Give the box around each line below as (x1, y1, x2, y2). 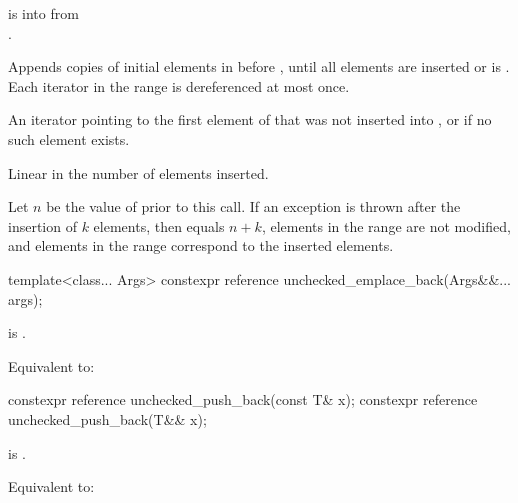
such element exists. (8, 128, 130, 149)
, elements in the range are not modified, (261, 215, 511, 236)
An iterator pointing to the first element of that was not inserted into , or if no (8, 109, 492, 130)
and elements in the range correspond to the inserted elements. (8, 235, 394, 256)
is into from (8, 3, 79, 23)
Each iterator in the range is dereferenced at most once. (8, 75, 350, 96)
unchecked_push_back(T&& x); (8, 408, 207, 429)
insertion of (8, 215, 77, 236)
